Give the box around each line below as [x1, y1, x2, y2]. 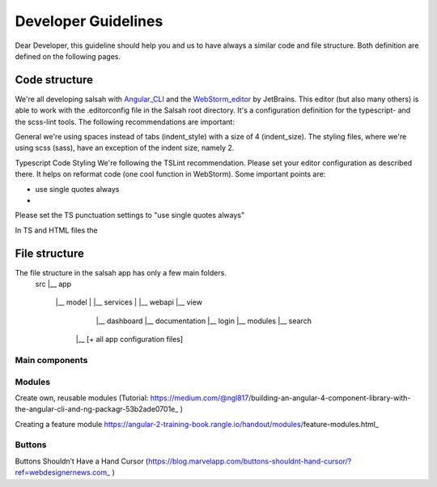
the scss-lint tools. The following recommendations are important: [15, 117, 235, 126]
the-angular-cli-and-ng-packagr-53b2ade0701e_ [15, 404, 179, 414]
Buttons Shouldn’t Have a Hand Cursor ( [15, 456, 149, 466]
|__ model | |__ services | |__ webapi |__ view [55, 297, 202, 307]
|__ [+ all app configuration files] [75, 335, 184, 344]
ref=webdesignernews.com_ [15, 468, 111, 477]
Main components [15, 354, 88, 365]
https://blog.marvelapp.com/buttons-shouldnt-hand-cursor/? [148, 456, 352, 466]
